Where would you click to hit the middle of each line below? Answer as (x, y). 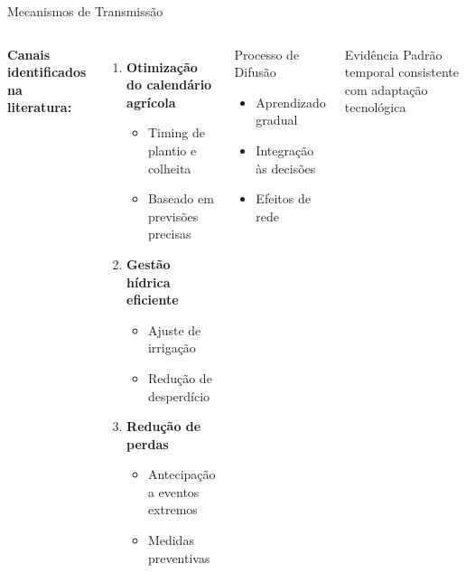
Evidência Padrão (393, 54)
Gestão (149, 263)
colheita (169, 168)
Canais (29, 54)
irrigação (172, 348)
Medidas (171, 540)
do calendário (169, 85)
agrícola (151, 102)
